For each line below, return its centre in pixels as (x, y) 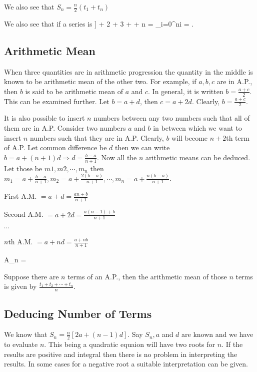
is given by (20, 286)
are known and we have (217, 334)
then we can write (142, 147)
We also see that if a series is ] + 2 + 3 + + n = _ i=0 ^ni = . (99, 23)
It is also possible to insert (44, 118)
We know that (26, 334)
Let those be (23, 168)
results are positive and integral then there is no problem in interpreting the (121, 354)
